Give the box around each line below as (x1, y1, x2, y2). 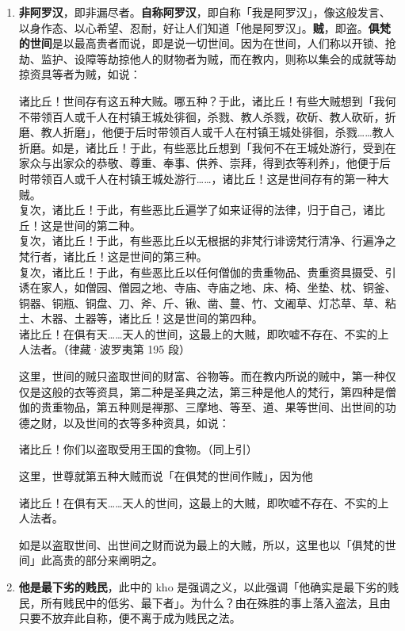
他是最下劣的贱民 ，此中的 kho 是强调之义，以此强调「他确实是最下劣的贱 (18, 579, 399, 595)
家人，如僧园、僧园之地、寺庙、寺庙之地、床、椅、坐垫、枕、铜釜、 (40, 279, 396, 296)
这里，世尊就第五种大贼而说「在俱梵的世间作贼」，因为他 (18, 468, 313, 484)
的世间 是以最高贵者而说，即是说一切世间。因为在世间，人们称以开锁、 (18, 35, 385, 52)
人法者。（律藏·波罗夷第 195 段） (18, 341, 191, 358)
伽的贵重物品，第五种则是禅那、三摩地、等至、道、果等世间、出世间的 (18, 399, 385, 415)
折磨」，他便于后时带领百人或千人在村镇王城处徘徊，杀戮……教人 (63, 124, 395, 140)
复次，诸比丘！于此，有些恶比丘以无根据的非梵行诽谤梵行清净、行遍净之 (18, 232, 396, 249)
